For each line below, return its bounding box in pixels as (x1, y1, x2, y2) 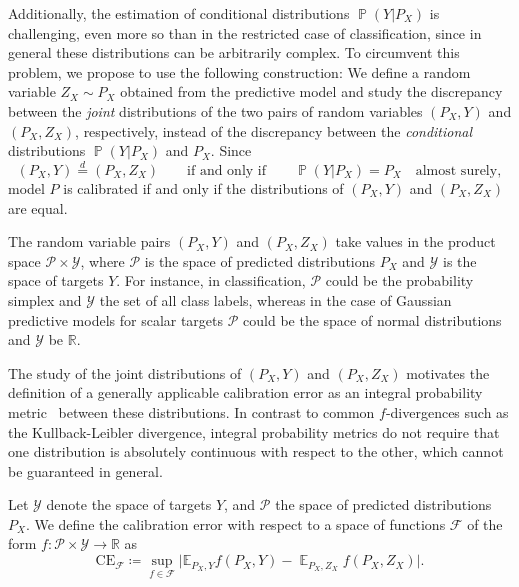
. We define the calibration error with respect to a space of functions (25, 513, 446, 534)
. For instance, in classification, (116, 270, 306, 291)
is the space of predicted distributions (144, 250, 376, 271)
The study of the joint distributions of (8, 362, 242, 383)
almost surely (415, 163, 498, 178)
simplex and (8, 289, 82, 310)
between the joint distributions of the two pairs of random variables (8, 100, 423, 121)
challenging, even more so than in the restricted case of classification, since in (8, 22, 482, 43)
